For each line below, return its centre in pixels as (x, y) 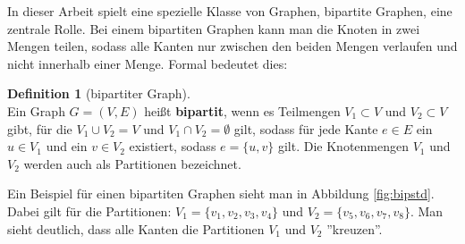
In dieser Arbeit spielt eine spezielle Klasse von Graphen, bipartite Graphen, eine (230, 11)
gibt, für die (40, 128)
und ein (67, 146)
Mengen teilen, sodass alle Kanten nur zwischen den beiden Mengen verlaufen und (232, 46)
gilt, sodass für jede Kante (306, 128)
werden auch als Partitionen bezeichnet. (132, 163)
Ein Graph (36, 110)
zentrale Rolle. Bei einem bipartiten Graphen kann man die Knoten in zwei (214, 28)
